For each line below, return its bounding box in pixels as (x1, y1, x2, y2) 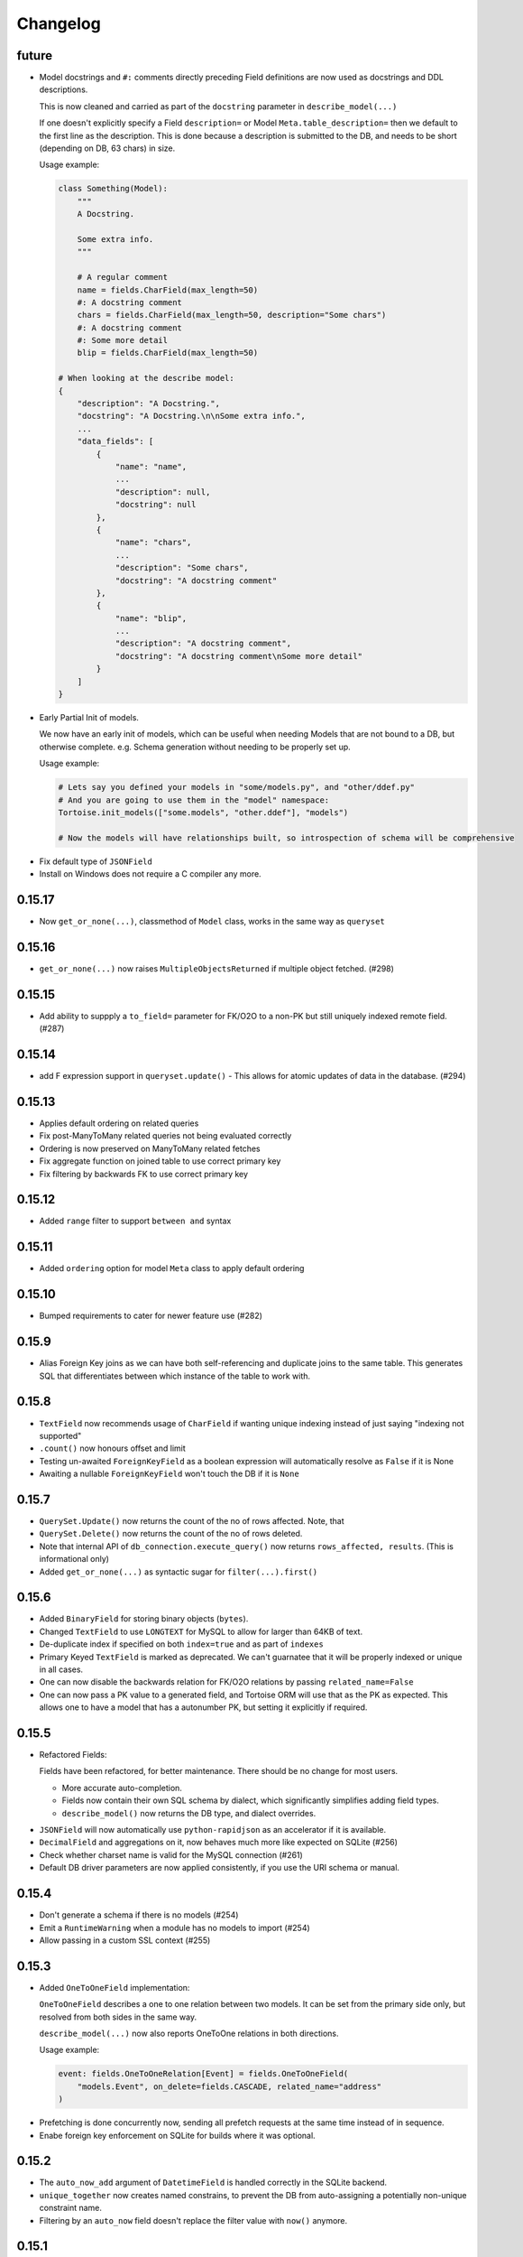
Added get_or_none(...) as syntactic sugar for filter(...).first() (39, 1566, 318, 1577)
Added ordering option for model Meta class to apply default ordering (39, 1263, 305, 1274)
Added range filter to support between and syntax (39, 1215, 232, 1227)
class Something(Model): (58, 183, 169, 194)
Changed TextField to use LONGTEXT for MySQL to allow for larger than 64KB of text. (39, 1626, 363, 1637)
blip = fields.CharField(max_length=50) (77, 348, 259, 358)
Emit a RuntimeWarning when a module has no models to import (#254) (39, 1922, 310, 1933)
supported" (39, 1430, 82, 1441)
